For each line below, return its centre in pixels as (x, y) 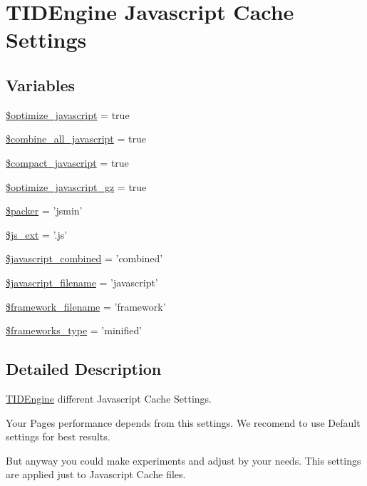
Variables (41, 84)
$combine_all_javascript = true (76, 139)
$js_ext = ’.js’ (37, 234)
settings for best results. (58, 436)
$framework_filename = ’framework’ (86, 306)
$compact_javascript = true (67, 162)
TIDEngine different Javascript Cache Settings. (109, 398)
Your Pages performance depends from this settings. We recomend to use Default (183, 422)
